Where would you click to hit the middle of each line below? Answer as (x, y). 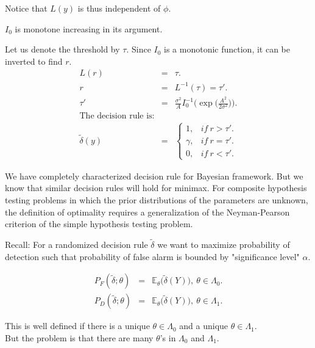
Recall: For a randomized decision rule (76, 245)
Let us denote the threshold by (62, 49)
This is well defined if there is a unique (77, 326)
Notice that (26, 8)
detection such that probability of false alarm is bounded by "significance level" (152, 256)
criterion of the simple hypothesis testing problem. (99, 224)
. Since (139, 49)
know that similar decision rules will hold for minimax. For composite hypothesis (156, 188)
